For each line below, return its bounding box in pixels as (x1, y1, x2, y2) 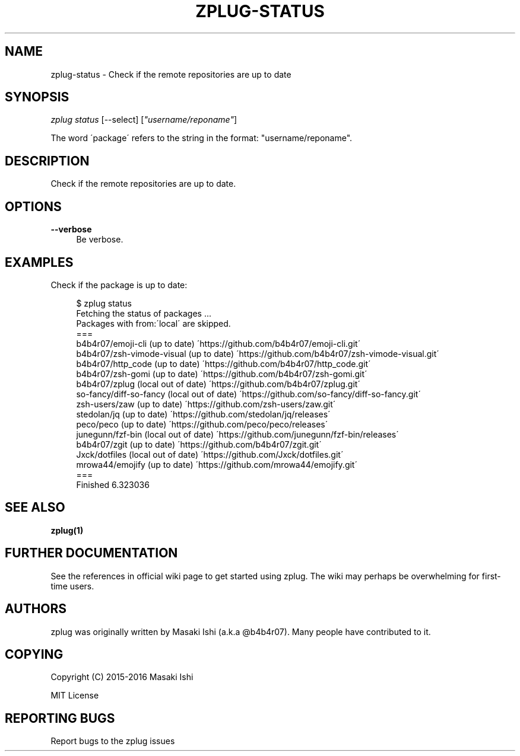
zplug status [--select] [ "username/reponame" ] (50, 114, 237, 125)
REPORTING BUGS (5, 710, 115, 726)
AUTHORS (5, 601, 67, 617)
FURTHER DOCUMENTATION (5, 546, 178, 561)
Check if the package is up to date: (50, 279, 188, 290)
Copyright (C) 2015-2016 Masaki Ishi (50, 672, 194, 682)
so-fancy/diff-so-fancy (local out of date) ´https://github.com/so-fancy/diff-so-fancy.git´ (76, 388, 421, 399)
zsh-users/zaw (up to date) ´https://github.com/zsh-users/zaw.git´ (76, 398, 336, 409)
